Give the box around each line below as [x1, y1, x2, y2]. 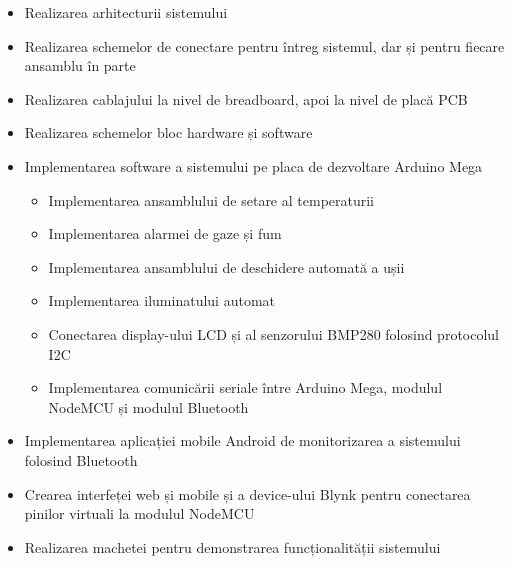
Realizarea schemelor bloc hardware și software [24, 122, 313, 143]
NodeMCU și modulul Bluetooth [48, 396, 249, 417]
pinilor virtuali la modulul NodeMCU [24, 503, 255, 524]
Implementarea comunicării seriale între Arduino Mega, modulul [48, 377, 443, 398]
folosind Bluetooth [24, 449, 138, 470]
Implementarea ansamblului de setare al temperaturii [48, 189, 375, 210]
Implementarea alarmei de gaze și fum [48, 223, 282, 244]
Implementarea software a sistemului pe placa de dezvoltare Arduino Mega [24, 155, 483, 176]
